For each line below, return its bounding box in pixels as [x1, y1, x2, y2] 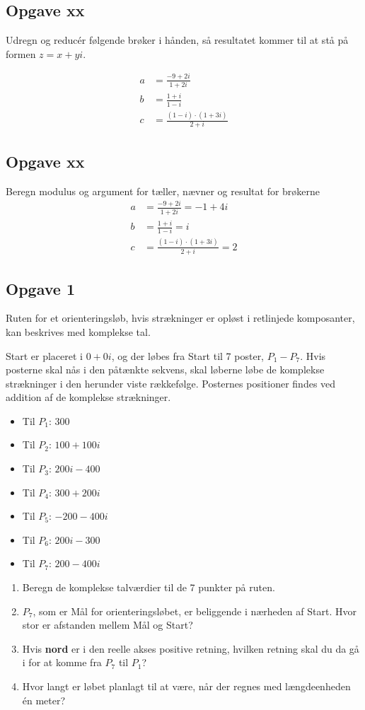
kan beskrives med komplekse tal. [6, 324, 151, 339]
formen [6, 46, 36, 61]
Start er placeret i [6, 348, 83, 363]
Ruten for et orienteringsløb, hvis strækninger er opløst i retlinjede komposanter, [6, 310, 355, 325]
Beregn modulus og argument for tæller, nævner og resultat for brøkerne [6, 183, 320, 198]
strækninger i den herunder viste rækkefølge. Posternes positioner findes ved [6, 376, 336, 390]
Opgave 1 [6, 277, 75, 299]
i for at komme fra [22, 655, 102, 670]
